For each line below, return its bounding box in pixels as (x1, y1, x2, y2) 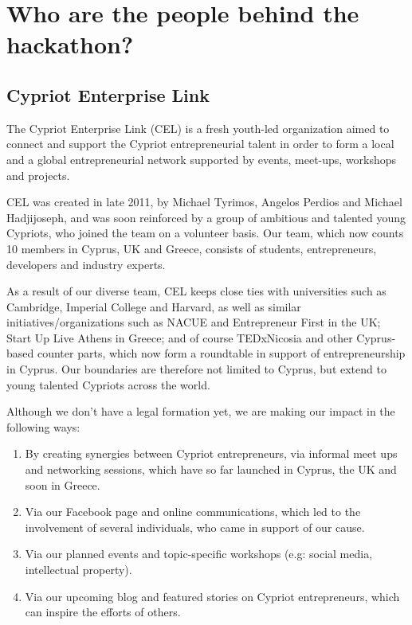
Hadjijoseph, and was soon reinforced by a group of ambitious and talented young (6, 209, 406, 225)
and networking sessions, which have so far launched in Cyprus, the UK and (25, 461, 397, 478)
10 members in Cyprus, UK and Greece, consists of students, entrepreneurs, (6, 240, 377, 256)
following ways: (6, 418, 80, 435)
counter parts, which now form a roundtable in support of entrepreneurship (37, 345, 406, 361)
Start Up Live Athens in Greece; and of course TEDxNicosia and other (6, 329, 353, 346)
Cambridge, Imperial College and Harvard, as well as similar (6, 298, 301, 314)
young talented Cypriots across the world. (6, 376, 210, 393)
